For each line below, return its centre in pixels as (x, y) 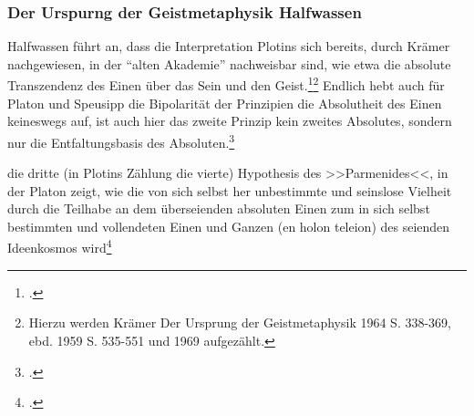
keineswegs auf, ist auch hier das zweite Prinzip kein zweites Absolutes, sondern (230, 121)
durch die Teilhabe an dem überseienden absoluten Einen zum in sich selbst (219, 208)
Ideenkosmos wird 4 (60, 246)
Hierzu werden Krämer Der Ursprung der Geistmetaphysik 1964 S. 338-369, (240, 322)
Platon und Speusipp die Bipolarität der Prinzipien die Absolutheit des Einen (225, 103)
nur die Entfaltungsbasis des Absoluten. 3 (121, 140)
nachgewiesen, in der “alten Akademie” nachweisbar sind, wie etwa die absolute (229, 63)
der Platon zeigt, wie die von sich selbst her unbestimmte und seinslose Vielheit (230, 190)
